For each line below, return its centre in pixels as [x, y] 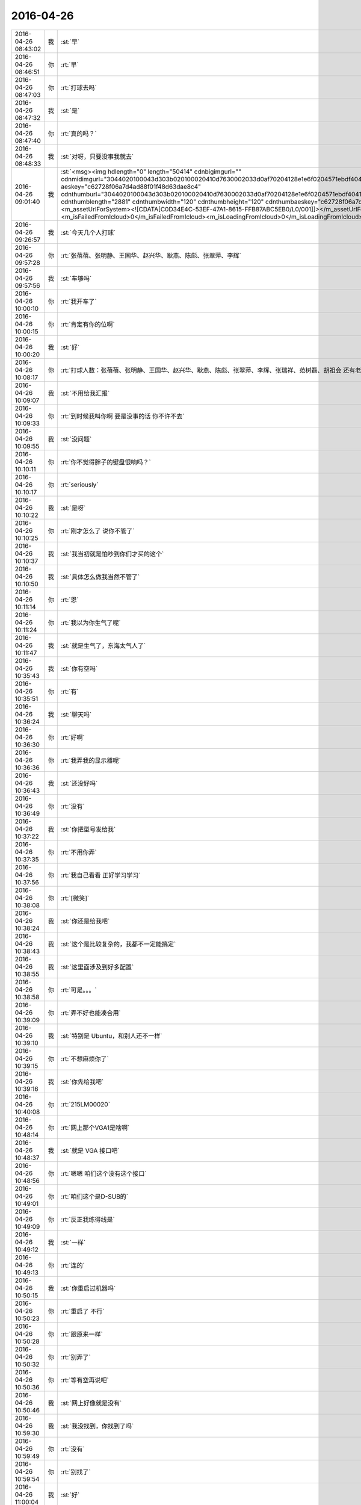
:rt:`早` [70, 64]
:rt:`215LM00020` [86, 1104]
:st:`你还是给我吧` [85, 921]
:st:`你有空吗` [79, 668]
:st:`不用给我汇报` [85, 393]
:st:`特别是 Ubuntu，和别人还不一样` [112, 1035]
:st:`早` [70, 42]
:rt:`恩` [70, 600]
